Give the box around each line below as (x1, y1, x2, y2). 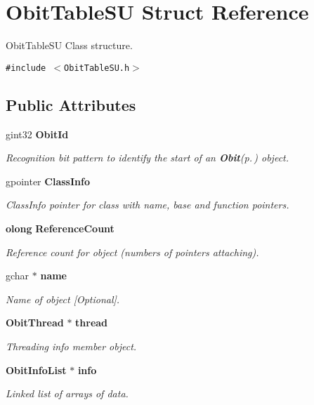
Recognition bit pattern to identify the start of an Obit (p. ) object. (6, 150, 289, 165)
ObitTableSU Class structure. (6, 38, 133, 53)
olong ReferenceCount (6, 220, 115, 235)
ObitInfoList (6, 362, 67, 377)
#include (6, 62, 46, 73)
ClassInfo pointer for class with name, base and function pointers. (6, 197, 289, 212)
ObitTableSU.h (64, 62, 130, 73)
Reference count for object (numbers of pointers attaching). (6, 244, 259, 259)
